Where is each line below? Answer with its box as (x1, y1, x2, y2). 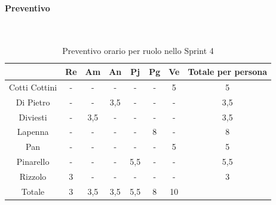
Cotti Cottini (9, 80, 57, 93)
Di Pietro (16, 95, 50, 108)
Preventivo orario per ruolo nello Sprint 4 (62, 44, 214, 57)
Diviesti (19, 110, 47, 123)
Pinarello (16, 155, 50, 168)
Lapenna (17, 125, 49, 138)
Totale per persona (188, 65, 268, 77)
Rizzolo (19, 170, 47, 182)
